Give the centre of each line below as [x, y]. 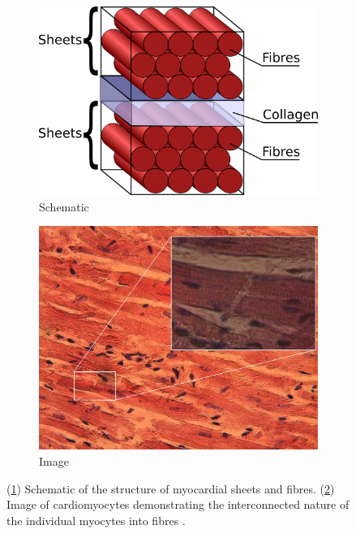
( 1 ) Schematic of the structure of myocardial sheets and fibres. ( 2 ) [171, 488]
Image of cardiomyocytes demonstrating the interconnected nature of [178, 504]
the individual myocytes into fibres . [96, 520]
